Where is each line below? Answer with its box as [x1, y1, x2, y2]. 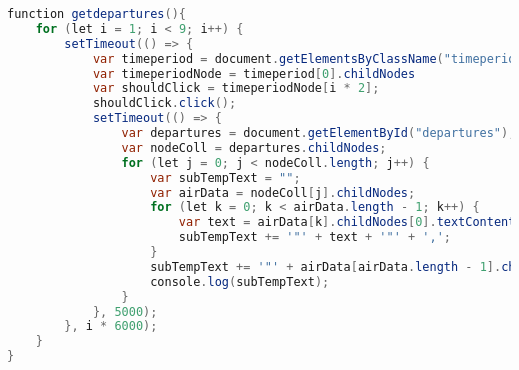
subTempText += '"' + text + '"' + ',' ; [178, 230, 451, 245]
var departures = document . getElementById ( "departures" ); [121, 126, 516, 140]
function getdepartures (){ [7, 7, 186, 21]
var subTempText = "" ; [150, 170, 301, 185]
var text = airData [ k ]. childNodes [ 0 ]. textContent [178, 215, 516, 230]
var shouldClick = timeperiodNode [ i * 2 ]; [92, 81, 380, 96]
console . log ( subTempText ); [150, 274, 330, 289]
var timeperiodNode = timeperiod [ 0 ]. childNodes [92, 66, 416, 81]
